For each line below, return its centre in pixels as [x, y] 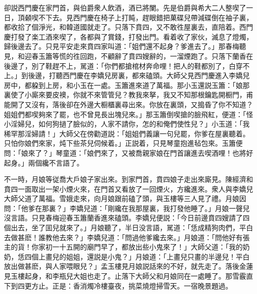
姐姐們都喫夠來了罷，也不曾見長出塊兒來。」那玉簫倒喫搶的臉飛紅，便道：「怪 [128, 114]
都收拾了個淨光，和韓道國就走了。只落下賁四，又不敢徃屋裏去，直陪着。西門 [128, 27]
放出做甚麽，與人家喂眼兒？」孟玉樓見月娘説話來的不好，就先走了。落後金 [125, 266]
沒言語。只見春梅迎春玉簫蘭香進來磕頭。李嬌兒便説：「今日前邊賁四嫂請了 [123, 218]
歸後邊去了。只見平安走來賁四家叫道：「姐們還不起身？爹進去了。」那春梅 [122, 46]
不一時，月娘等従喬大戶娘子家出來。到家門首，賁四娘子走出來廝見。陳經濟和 [128, 179]
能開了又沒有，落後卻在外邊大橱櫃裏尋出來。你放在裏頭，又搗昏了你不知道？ [128, 104]
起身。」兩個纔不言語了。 [44, 162]
